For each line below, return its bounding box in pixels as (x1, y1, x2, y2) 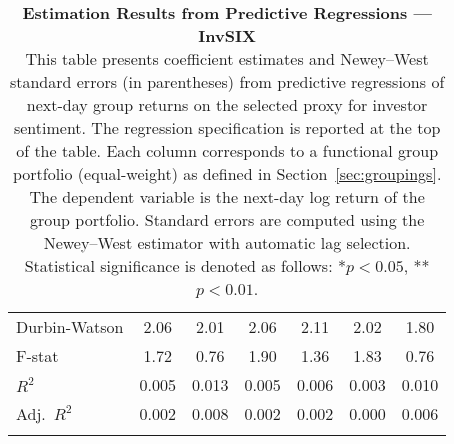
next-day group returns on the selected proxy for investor (26, 93, 428, 116)
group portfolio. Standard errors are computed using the (29, 208, 425, 231)
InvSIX (198, 24, 256, 47)
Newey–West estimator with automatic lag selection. (43, 231, 411, 254)
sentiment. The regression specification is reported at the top (13, 116, 441, 139)
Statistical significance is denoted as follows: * (24, 254, 346, 277)
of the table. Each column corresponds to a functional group (16, 139, 439, 162)
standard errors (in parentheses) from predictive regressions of (9, 70, 445, 93)
